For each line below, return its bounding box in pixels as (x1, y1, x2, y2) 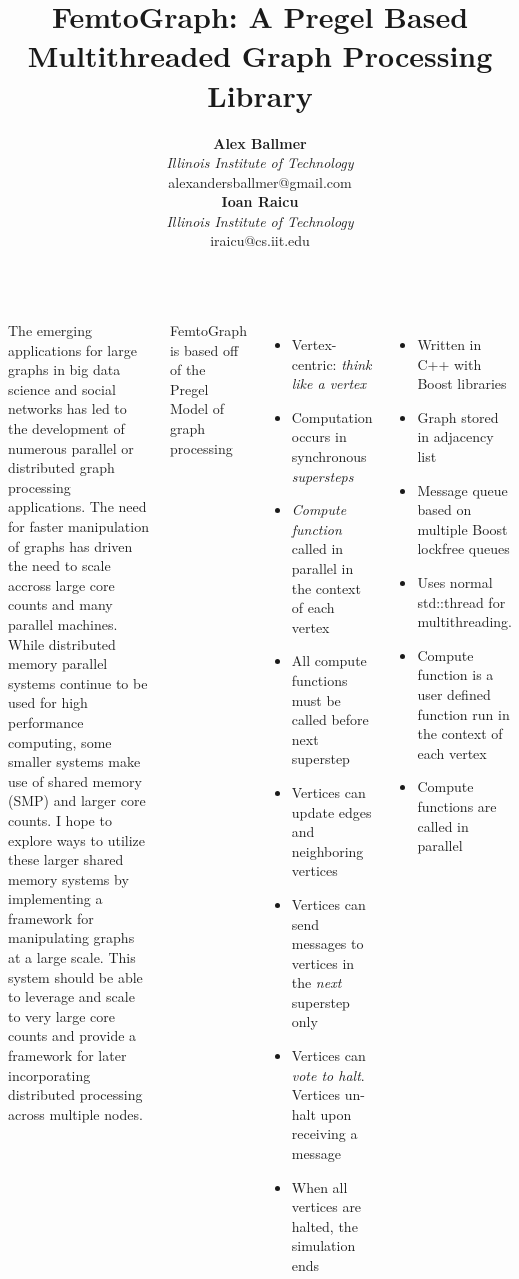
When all (291, 1176, 348, 1197)
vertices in (291, 952, 355, 973)
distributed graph (8, 457, 115, 478)
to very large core (8, 1005, 116, 1026)
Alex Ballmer (213, 132, 307, 153)
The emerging (8, 320, 93, 341)
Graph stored (417, 406, 499, 427)
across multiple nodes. (8, 1103, 143, 1124)
